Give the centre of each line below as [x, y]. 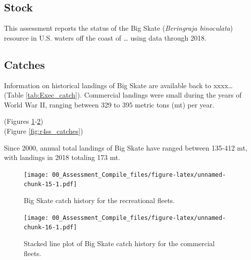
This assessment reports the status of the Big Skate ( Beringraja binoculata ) [119, 28]
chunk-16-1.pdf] [50, 228]
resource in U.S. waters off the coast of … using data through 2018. [105, 37]
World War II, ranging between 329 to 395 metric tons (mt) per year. [109, 104]
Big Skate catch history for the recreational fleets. [99, 200]
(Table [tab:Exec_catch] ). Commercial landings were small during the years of [123, 95]
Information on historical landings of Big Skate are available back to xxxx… [119, 85]
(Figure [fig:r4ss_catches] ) [44, 130]
